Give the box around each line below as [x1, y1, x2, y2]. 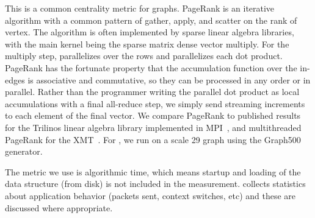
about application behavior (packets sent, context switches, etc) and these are [5, 189, 296, 202]
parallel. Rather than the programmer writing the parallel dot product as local [5, 85, 300, 98]
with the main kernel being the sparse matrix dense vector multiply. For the [5, 37, 289, 50]
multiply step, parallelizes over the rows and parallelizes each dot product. [5, 49, 283, 62]
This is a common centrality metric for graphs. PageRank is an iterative [5, 2, 275, 14]
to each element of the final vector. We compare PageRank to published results [5, 109, 301, 122]
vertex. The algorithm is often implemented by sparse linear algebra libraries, [5, 26, 294, 38]
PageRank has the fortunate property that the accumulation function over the [5, 61, 297, 74]
